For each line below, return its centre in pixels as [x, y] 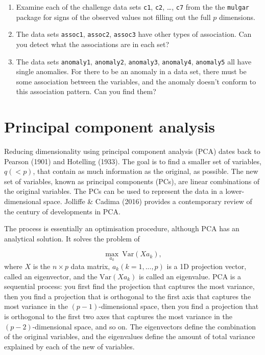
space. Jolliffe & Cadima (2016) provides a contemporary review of [148, 201]
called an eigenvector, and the [51, 276]
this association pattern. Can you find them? [86, 91]
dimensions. [237, 17]
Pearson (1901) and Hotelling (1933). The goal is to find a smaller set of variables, [133, 161]
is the [42, 266]
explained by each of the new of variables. [69, 346]
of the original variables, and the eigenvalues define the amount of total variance [130, 336]
